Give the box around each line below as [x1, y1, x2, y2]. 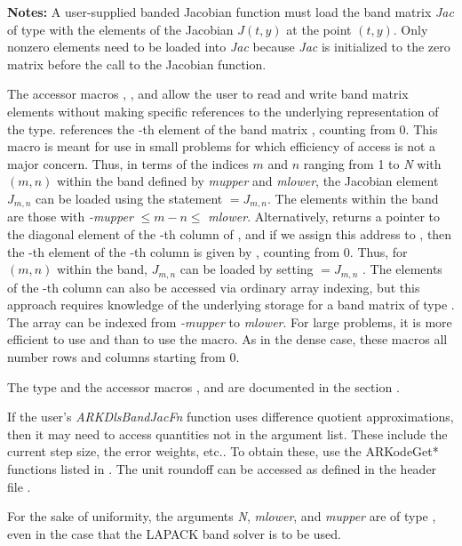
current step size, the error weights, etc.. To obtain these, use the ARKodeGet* [7, 442, 439, 461]
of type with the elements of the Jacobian [7, 20, 234, 38]
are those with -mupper [7, 207, 133, 226]
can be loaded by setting [179, 260, 314, 278]
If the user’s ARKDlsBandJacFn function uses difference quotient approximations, [7, 407, 454, 426]
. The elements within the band [267, 189, 439, 207]
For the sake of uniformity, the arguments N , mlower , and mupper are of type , [7, 507, 436, 526]
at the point [286, 20, 352, 38]
